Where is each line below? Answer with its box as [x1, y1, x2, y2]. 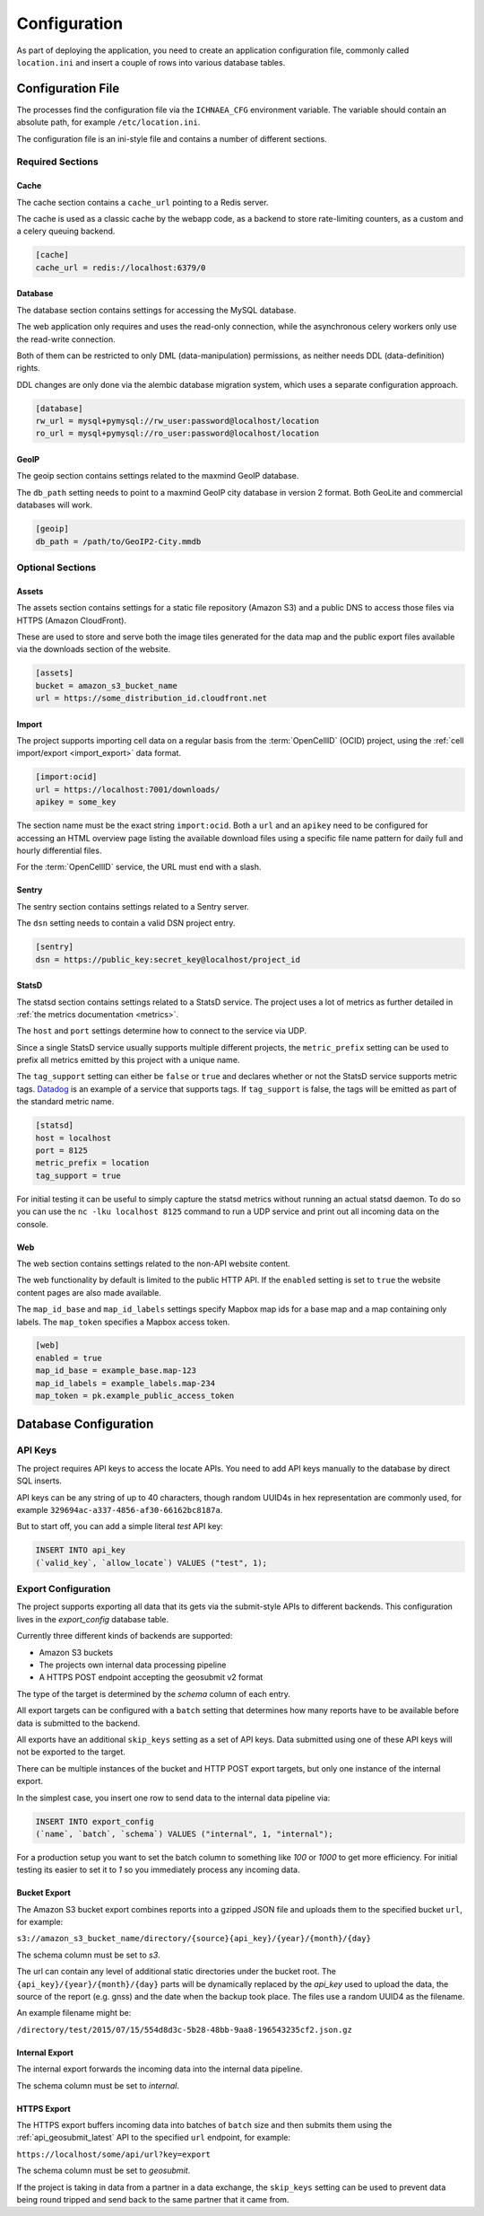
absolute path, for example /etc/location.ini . [16, 117, 201, 128]
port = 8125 [35, 1146, 89, 1156]
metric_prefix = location [35, 1158, 150, 1168]
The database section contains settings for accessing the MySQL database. [16, 304, 297, 315]
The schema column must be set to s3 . [16, 1949, 160, 1960]
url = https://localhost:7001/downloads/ [35, 784, 220, 795]
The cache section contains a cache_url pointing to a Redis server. [16, 197, 269, 207]
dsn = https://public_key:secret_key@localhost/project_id [35, 954, 300, 964]
